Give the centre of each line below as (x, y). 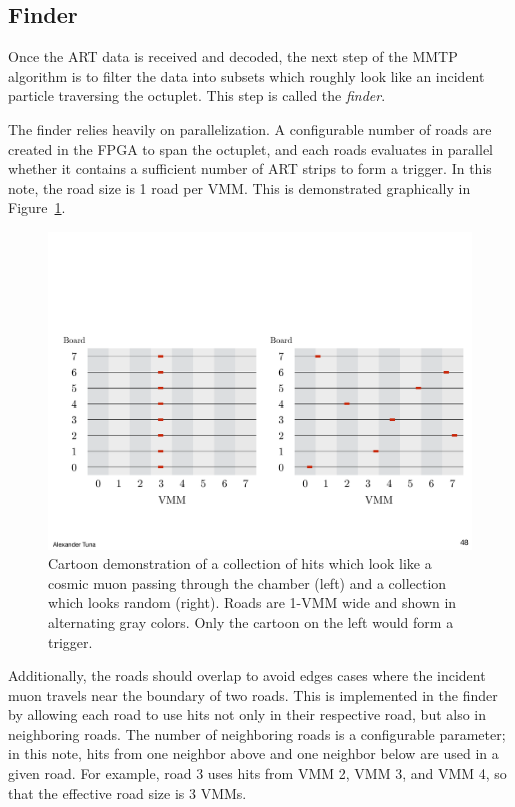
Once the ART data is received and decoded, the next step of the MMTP (233, 56)
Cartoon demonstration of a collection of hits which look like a (240, 563)
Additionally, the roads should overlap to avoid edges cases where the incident (247, 675)
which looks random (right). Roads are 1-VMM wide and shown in (252, 602)
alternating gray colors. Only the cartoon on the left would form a (251, 621)
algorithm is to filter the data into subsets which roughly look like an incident (246, 75)
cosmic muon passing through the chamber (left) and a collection (247, 582)
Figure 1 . (37, 207)
